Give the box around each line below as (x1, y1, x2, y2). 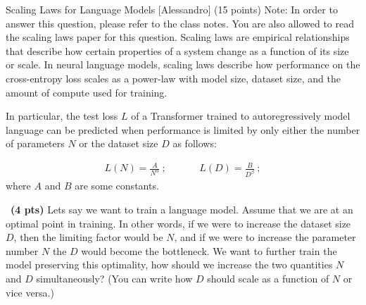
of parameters (6, 136, 65, 151)
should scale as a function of (207, 270, 329, 285)
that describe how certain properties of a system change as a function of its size (6, 43, 349, 58)
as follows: (172, 136, 217, 151)
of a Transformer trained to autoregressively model (131, 108, 351, 123)
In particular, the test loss (6, 108, 118, 123)
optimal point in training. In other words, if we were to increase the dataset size (6, 216, 351, 230)
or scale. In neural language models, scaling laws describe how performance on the (6, 57, 360, 72)
